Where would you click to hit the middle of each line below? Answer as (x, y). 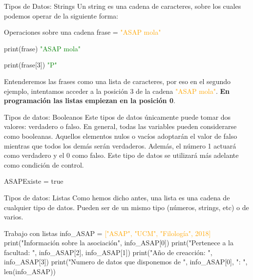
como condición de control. (44, 164)
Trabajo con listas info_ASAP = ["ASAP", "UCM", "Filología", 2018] (107, 233)
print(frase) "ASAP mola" (42, 48)
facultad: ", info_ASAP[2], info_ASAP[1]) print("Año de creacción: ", (108, 252)
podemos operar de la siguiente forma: (61, 15)
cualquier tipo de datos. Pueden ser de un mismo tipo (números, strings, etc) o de (126, 207)
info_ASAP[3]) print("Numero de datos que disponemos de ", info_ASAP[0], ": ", (126, 262)
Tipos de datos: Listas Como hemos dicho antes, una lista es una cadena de (117, 197)
